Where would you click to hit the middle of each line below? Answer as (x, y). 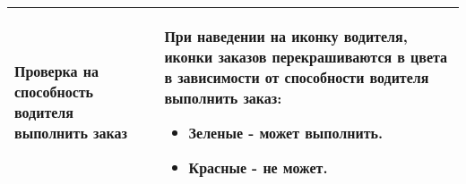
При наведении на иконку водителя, (286, 36)
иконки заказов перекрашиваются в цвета (306, 57)
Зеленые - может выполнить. (286, 133)
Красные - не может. (258, 167)
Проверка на (56, 71)
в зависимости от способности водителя (297, 77)
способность (54, 92)
